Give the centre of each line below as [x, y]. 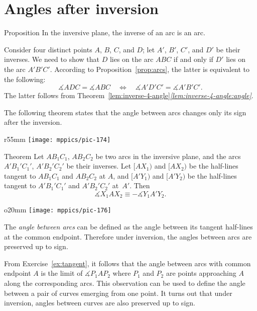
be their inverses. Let [99, 166]
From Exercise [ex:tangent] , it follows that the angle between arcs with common [127, 263]
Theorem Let [24, 156]
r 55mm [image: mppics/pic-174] [57, 139]
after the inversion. [33, 122]
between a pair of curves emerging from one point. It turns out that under [118, 293]
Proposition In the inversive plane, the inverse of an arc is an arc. [105, 32]
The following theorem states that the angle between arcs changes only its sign [125, 112]
